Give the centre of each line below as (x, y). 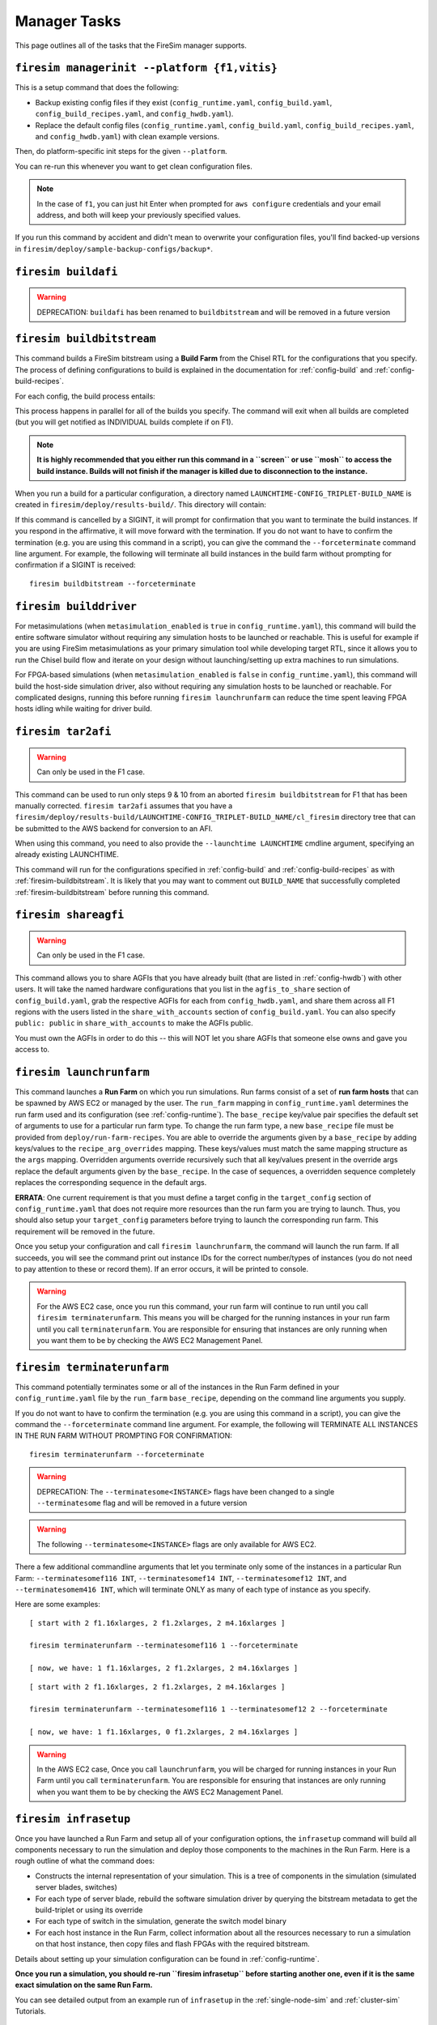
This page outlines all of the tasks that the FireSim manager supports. (131, 45)
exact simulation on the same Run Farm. (84, 1985)
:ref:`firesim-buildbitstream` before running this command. (112, 892)
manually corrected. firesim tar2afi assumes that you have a (124, 805)
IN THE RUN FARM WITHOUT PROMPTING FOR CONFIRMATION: (123, 1436)
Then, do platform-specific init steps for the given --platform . (121, 151)
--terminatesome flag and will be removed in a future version (142, 1503)
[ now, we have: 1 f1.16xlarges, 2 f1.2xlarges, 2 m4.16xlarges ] (164, 1668)
